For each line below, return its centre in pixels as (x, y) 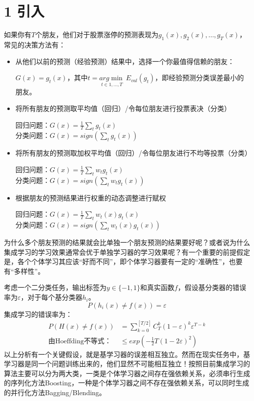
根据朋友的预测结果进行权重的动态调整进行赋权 (91, 197)
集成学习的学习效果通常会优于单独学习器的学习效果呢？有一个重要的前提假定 (127, 252)
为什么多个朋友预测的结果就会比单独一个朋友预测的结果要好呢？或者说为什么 (127, 242)
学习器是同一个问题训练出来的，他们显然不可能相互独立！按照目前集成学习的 (127, 364)
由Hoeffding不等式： (80, 341)
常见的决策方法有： (35, 44)
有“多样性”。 (24, 271)
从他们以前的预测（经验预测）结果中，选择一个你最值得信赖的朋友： (125, 61)
